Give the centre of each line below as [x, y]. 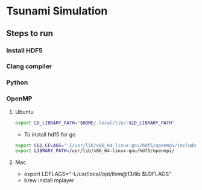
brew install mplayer [49, 180]
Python [17, 82]
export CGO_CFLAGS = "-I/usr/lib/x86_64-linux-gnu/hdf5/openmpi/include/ [107, 146]
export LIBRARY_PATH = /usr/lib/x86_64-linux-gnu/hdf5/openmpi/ [95, 151]
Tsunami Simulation [57, 11]
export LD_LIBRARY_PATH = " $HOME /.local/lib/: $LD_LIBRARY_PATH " [95, 123]
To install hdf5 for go [50, 134]
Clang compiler [29, 66]
